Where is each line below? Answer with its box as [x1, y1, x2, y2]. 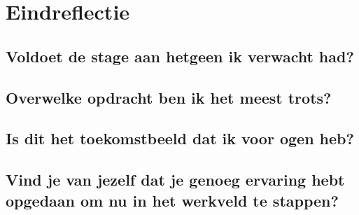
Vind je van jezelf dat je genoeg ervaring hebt [6, 169, 345, 190]
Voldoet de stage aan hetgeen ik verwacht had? [6, 45, 354, 67]
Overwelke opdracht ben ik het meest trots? [6, 86, 332, 108]
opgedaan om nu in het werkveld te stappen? [6, 189, 339, 211]
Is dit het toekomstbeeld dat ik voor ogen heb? [6, 127, 354, 149]
